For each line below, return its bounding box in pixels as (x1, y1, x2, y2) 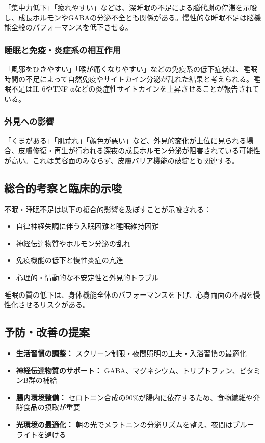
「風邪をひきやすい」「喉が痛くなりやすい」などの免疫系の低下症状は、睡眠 (4, 64, 257, 74)
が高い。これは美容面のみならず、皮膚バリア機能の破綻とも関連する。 (4, 155, 239, 165)
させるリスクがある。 (18, 299, 90, 310)
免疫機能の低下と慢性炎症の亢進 (16, 255, 123, 265)
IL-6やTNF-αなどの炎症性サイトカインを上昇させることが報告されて (32, 83, 259, 94)
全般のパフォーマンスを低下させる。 (11, 22, 132, 33)
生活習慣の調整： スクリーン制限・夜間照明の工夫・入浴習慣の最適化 (16, 347, 247, 358)
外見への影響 (4, 115, 55, 128)
